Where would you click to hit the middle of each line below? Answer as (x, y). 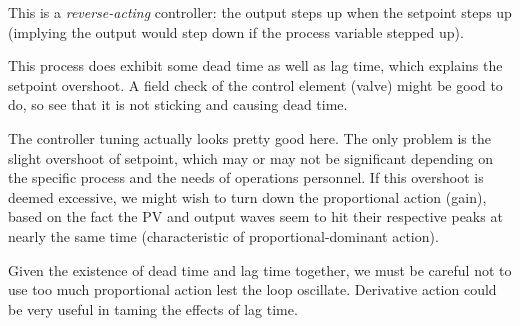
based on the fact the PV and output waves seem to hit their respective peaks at (255, 216)
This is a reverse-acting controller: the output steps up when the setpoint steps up (260, 12)
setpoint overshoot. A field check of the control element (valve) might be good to (255, 84)
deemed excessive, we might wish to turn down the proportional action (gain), (247, 196)
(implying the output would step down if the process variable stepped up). (236, 31)
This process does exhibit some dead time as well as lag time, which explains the (255, 65)
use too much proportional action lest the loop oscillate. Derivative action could (252, 289)
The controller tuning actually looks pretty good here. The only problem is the (249, 137)
